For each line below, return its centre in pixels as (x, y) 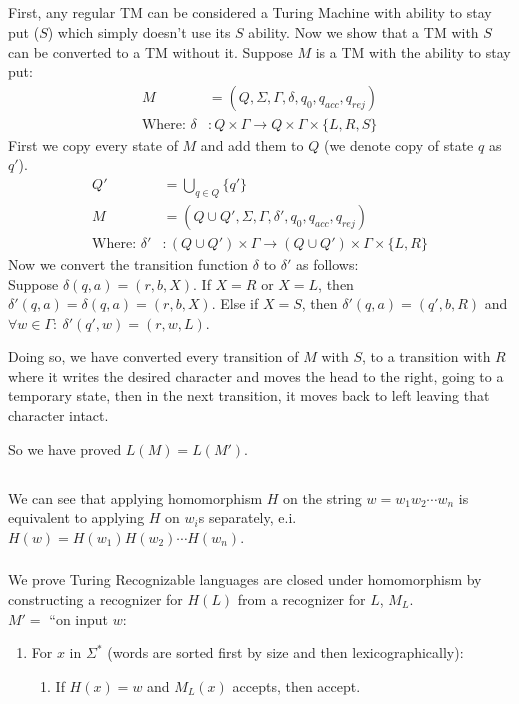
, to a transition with (426, 356)
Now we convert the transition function (128, 263)
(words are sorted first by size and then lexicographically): (285, 652)
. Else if (235, 303)
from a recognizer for (301, 598)
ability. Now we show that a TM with (363, 31)
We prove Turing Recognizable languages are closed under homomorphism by (245, 579)
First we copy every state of (93, 144)
